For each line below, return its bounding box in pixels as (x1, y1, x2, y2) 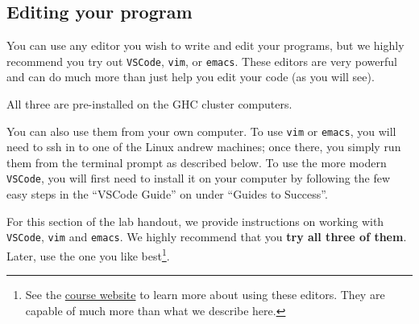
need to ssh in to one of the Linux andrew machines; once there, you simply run (6, 138, 401, 155)
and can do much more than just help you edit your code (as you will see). (6, 68, 375, 85)
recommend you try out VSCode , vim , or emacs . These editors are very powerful (6, 52, 397, 69)
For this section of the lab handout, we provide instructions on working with (6, 212, 384, 229)
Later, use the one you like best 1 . (6, 244, 170, 264)
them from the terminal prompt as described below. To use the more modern (6, 154, 387, 170)
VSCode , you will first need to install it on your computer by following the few (6, 170, 391, 187)
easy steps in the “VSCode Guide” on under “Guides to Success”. (6, 186, 328, 203)
